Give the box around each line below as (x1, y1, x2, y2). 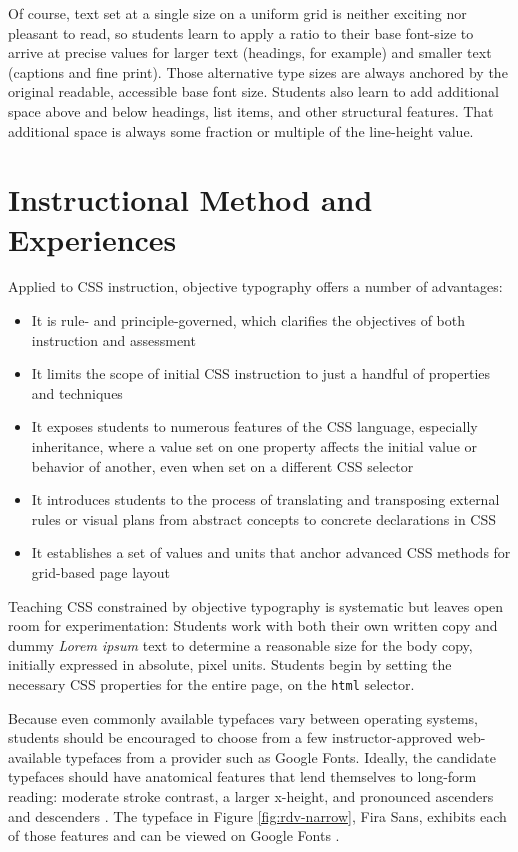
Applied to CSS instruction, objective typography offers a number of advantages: (8, 276, 503, 297)
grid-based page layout (31, 562, 170, 582)
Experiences (8, 218, 177, 259)
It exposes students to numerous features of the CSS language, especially (31, 416, 478, 437)
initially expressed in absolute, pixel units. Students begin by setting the (8, 654, 452, 675)
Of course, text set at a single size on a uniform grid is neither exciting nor (8, 3, 467, 23)
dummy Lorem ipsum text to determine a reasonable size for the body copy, (8, 634, 473, 655)
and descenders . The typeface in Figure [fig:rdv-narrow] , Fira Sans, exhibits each (8, 805, 507, 826)
